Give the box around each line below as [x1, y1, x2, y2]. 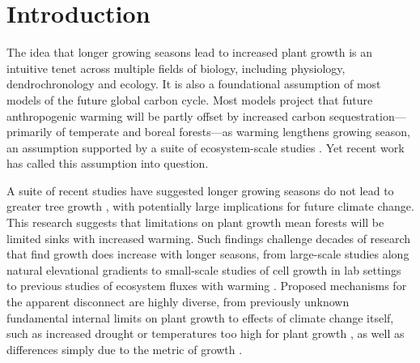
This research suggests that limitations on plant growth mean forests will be [6, 214, 384, 231]
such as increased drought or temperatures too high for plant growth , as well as [6, 325, 405, 342]
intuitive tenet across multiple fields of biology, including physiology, [6, 59, 346, 76]
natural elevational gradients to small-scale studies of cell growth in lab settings [6, 261, 401, 278]
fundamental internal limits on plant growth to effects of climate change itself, [6, 309, 394, 326]
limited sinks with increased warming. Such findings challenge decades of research [6, 229, 411, 246]
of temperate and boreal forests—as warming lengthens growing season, [56, 123, 410, 140]
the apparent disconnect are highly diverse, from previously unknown [6, 293, 350, 310]
